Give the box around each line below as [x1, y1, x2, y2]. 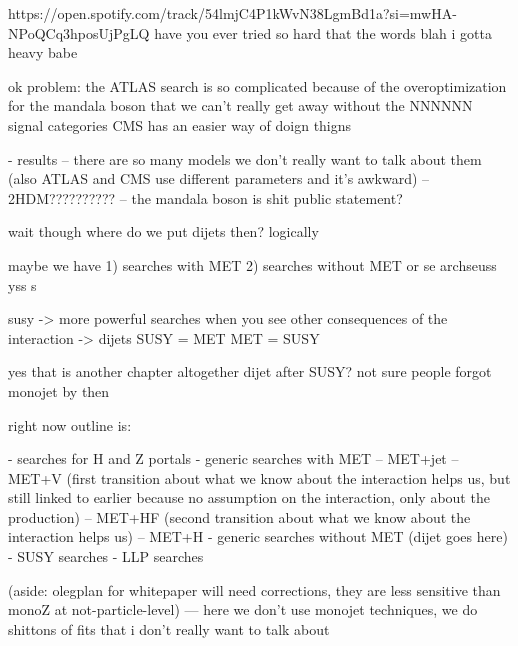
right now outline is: [8, 414, 132, 435]
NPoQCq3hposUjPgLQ [8, 22, 150, 43]
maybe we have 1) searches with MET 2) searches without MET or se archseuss [8, 254, 497, 275]
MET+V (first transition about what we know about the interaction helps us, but [8, 467, 511, 488]
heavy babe [8, 42, 78, 63]
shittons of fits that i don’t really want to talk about [8, 618, 330, 639]
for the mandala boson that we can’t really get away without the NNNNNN [8, 95, 473, 116]
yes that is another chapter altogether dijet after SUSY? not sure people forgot [8, 361, 492, 382]
